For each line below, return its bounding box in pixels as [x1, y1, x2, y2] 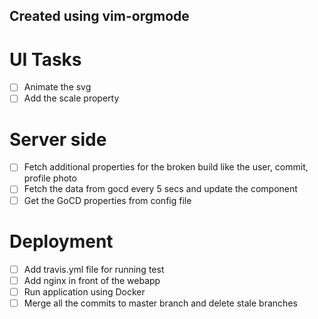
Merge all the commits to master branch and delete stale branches [23, 297, 298, 309]
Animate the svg [23, 81, 92, 93]
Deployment [9, 230, 114, 253]
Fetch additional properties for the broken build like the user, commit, [23, 161, 309, 173]
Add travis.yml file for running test [23, 263, 165, 275]
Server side [9, 128, 107, 151]
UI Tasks [9, 48, 82, 71]
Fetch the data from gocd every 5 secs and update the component [23, 183, 298, 195]
